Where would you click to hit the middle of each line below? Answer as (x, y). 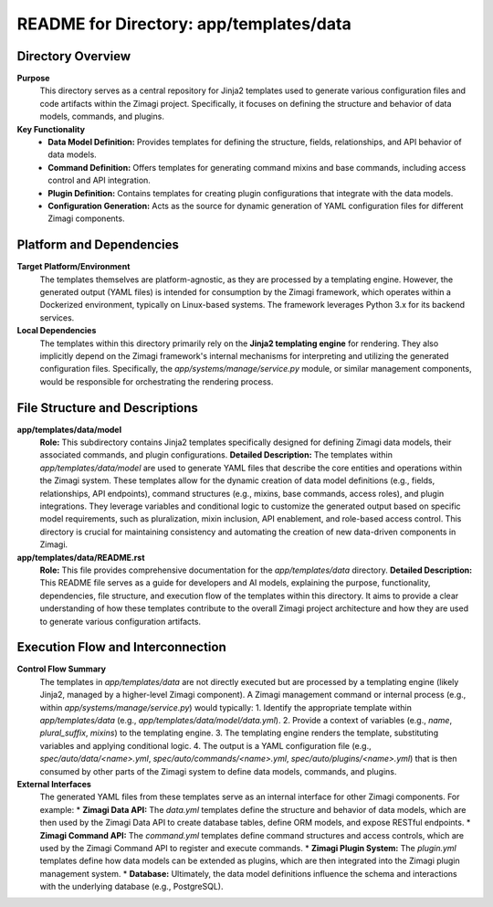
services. (57, 317)
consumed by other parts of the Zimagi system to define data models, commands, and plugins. (218, 771)
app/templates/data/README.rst (81, 557)
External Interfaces (54, 784)
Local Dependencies (57, 331)
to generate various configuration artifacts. (120, 621)
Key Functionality (51, 129)
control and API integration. (99, 180)
